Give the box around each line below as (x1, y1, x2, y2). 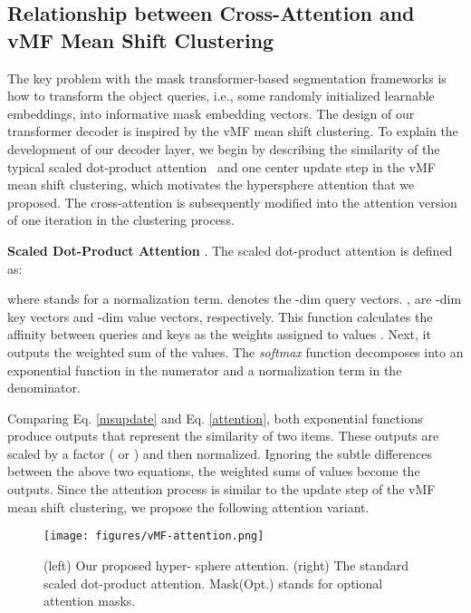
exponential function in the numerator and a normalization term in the (7, 360, 402, 379)
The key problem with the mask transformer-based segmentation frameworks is (7, 68, 447, 87)
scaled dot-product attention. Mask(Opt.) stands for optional (43, 573, 383, 592)
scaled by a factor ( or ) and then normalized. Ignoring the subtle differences (7, 443, 433, 462)
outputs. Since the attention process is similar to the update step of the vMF (7, 480, 436, 499)
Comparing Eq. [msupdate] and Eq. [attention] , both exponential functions (7, 408, 423, 427)
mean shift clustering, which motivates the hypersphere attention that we (7, 175, 415, 194)
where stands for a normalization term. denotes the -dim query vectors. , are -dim (7, 289, 462, 308)
